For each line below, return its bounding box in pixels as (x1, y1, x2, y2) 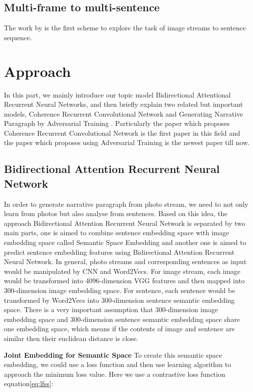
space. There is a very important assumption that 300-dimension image (4, 304, 218, 315)
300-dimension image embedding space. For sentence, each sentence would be (4, 285, 235, 295)
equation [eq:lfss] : (4, 378, 53, 389)
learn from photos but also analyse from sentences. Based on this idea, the (4, 208, 228, 219)
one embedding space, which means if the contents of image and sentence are (4, 323, 235, 334)
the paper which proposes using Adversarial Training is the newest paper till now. (4, 137, 250, 147)
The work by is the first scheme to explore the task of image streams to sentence (4, 23, 246, 33)
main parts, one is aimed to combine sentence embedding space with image (4, 227, 229, 238)
